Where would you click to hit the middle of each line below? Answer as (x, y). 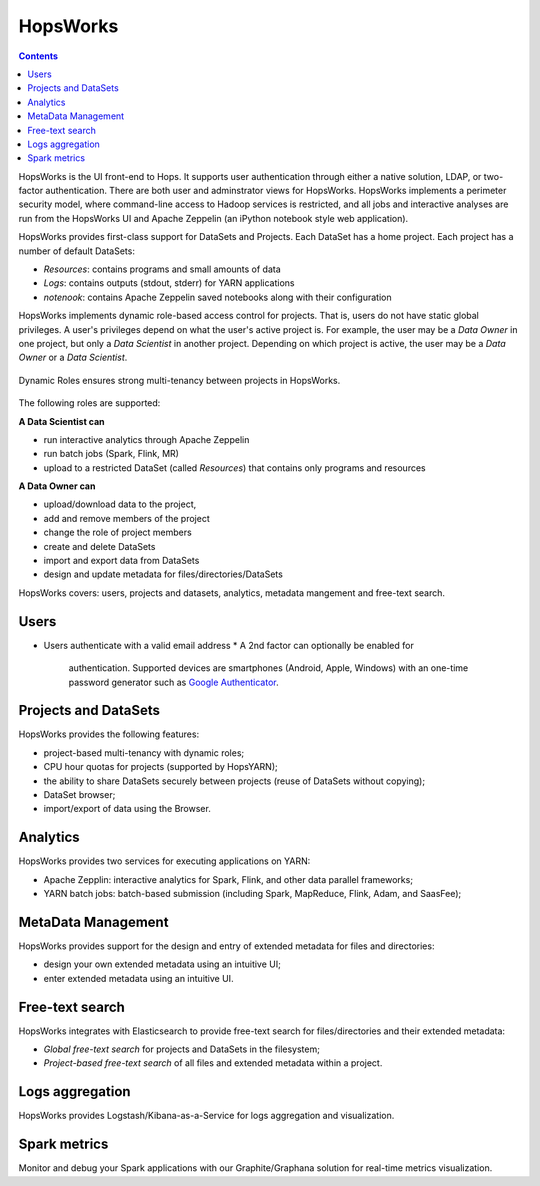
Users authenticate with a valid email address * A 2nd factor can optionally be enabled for (228, 645)
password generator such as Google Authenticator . (173, 682)
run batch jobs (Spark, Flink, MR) (111, 454)
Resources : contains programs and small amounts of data (162, 269)
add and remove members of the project (126, 518)
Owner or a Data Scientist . (73, 357)
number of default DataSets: (76, 251)
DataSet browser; (79, 794)
